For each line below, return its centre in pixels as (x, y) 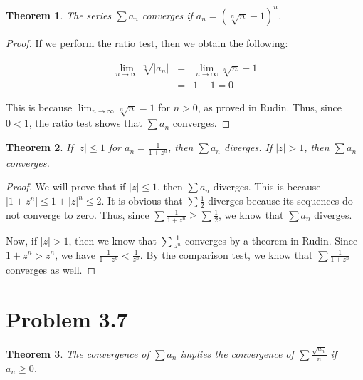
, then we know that (112, 240)
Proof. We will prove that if (66, 186)
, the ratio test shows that (85, 123)
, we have (75, 254)
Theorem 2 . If (40, 147)
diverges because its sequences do (280, 201)
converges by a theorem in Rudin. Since (271, 240)
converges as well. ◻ (51, 270)
